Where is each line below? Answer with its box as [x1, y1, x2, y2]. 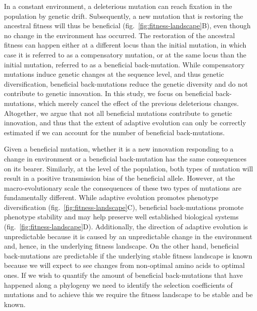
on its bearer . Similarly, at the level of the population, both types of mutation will [4, 163, 253, 173]
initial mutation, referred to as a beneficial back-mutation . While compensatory [4, 59, 245, 69]
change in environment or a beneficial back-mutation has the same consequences [4, 153, 247, 163]
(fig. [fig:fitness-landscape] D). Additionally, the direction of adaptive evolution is [4, 221, 248, 232]
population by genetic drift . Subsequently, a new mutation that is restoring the [4, 10, 243, 21]
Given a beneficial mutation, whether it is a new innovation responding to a [4, 144, 234, 154]
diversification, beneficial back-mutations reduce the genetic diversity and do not [4, 78, 248, 89]
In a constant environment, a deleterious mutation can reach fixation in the [4, 1, 232, 11]
